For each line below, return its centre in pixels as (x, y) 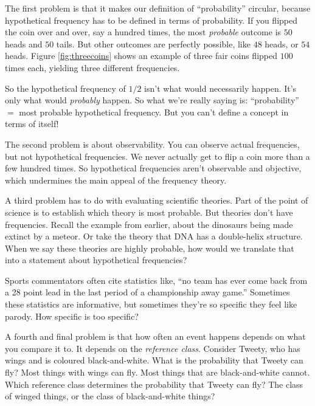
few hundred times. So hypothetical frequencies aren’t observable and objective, (153, 168)
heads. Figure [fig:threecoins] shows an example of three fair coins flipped (141, 56)
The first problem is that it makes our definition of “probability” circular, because (158, 8)
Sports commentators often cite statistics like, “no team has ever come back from (156, 280)
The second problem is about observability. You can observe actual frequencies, (152, 144)
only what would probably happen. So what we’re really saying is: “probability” (152, 100)
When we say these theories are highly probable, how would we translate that (150, 248)
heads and (24, 43)
